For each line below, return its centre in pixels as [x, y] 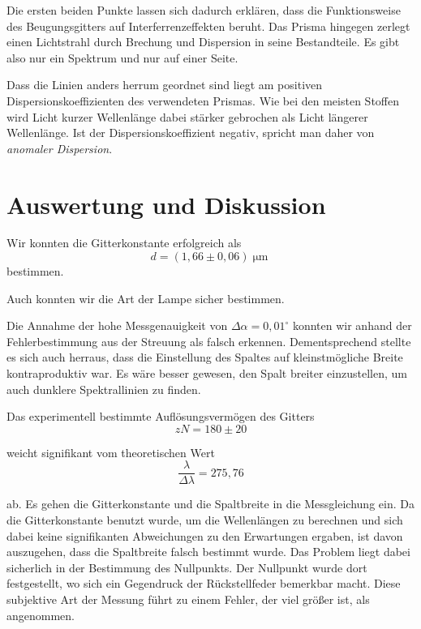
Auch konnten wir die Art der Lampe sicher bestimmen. [146, 298]
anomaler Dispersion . [60, 148]
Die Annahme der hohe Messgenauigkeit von [117, 325]
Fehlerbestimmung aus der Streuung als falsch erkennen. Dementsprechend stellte [209, 341]
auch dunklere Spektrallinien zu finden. [104, 389]
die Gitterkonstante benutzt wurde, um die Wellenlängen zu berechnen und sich [205, 520]
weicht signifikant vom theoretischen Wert [111, 452]
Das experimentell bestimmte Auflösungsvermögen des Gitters [161, 416]
